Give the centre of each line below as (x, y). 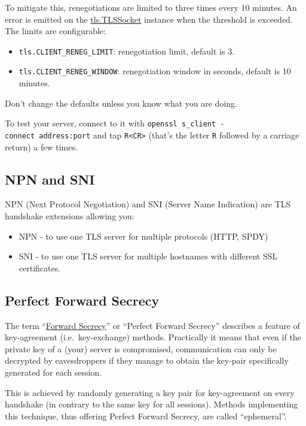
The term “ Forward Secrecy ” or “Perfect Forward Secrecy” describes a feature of (152, 325)
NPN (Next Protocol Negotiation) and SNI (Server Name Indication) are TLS (148, 204)
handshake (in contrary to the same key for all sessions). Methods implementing (152, 404)
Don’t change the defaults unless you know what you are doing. (121, 103)
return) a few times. (41, 146)
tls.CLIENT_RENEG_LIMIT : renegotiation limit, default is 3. (127, 51)
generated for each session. (53, 372)
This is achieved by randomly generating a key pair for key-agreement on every (150, 392)
